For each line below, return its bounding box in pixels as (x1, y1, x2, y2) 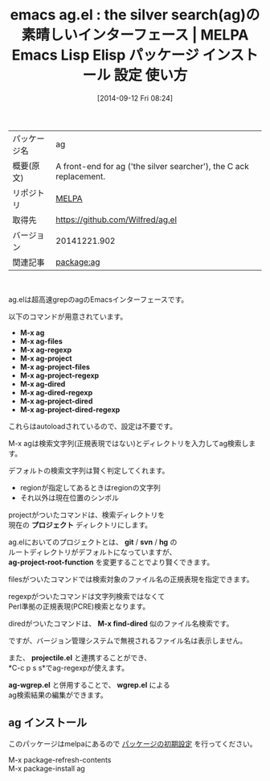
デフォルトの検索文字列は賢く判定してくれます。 (8, 465, 170, 475)
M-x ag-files (19, 336, 63, 345)
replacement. (55, 171, 106, 182)
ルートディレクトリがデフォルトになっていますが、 (8, 547, 177, 556)
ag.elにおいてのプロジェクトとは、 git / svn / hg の (8, 537, 178, 547)
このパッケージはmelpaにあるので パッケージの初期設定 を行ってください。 (8, 738, 257, 748)
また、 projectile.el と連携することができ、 (8, 652, 151, 663)
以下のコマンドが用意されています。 (8, 312, 128, 321)
